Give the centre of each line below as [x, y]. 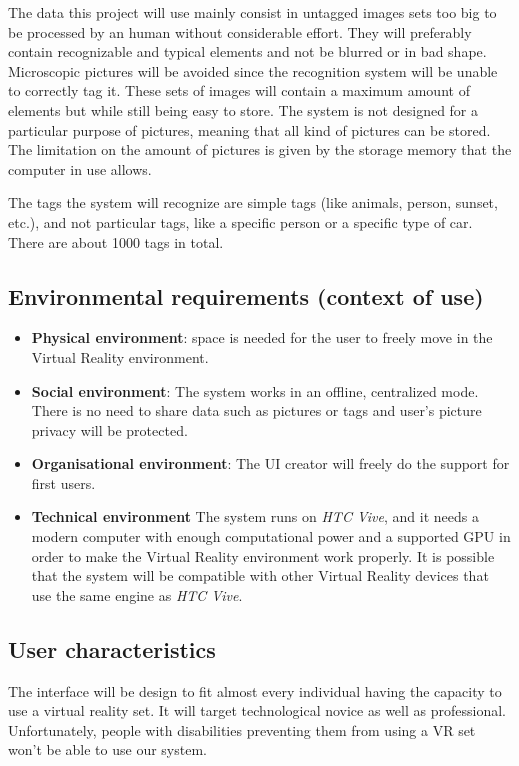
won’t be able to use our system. [107, 749]
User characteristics [112, 648]
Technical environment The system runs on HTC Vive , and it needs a [255, 516]
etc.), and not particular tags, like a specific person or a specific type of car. [240, 221]
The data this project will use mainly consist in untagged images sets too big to [252, 12]
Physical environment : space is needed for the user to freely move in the [262, 337]
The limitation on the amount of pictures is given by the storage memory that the [260, 149]
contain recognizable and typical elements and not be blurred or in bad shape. [247, 51]
